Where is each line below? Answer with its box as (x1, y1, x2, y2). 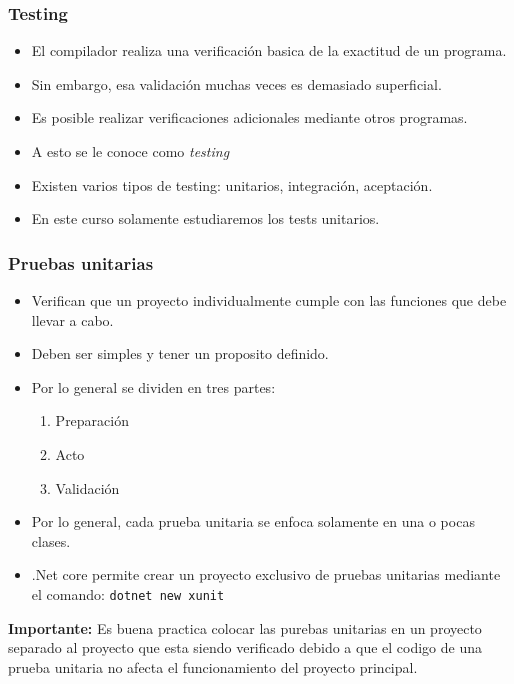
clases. (31, 530, 71, 551)
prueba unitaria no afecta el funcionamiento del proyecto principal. (8, 656, 418, 677)
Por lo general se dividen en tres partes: (31, 376, 276, 397)
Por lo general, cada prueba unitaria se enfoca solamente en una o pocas (31, 511, 475, 532)
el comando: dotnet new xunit (31, 583, 225, 604)
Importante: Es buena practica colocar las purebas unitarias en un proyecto (8, 617, 482, 638)
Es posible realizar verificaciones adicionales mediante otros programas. (31, 107, 468, 128)
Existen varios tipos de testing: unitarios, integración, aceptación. (31, 174, 433, 195)
